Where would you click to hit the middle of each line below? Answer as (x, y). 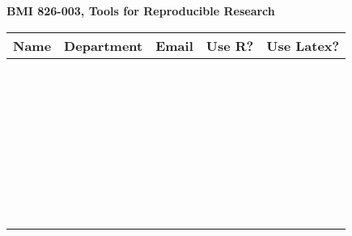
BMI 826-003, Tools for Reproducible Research (141, 11)
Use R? (230, 45)
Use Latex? (303, 45)
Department (104, 45)
